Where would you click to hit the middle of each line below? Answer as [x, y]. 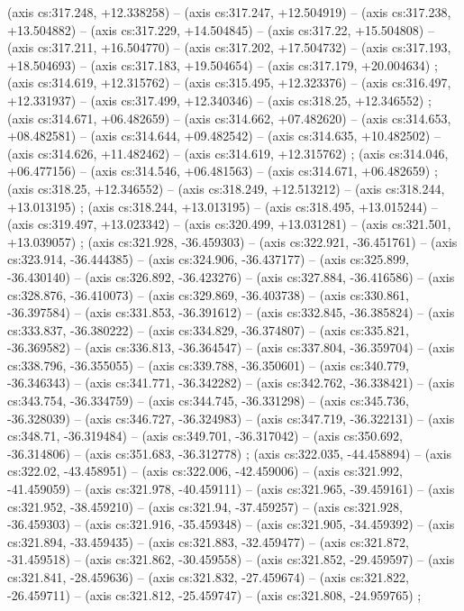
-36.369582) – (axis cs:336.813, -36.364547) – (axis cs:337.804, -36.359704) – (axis [231, 347]
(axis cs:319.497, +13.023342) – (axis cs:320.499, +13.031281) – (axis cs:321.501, [229, 224]
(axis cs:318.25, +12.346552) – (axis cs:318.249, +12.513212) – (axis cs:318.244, [226, 188]
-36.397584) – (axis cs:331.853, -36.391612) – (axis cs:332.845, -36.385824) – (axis [231, 312]
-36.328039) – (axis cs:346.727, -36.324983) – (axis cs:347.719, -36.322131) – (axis [231, 418]
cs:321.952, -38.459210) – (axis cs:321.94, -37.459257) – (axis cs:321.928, [205, 506]
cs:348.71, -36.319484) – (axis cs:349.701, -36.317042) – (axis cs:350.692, [205, 436]
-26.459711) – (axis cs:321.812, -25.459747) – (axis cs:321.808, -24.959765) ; [214, 594]
